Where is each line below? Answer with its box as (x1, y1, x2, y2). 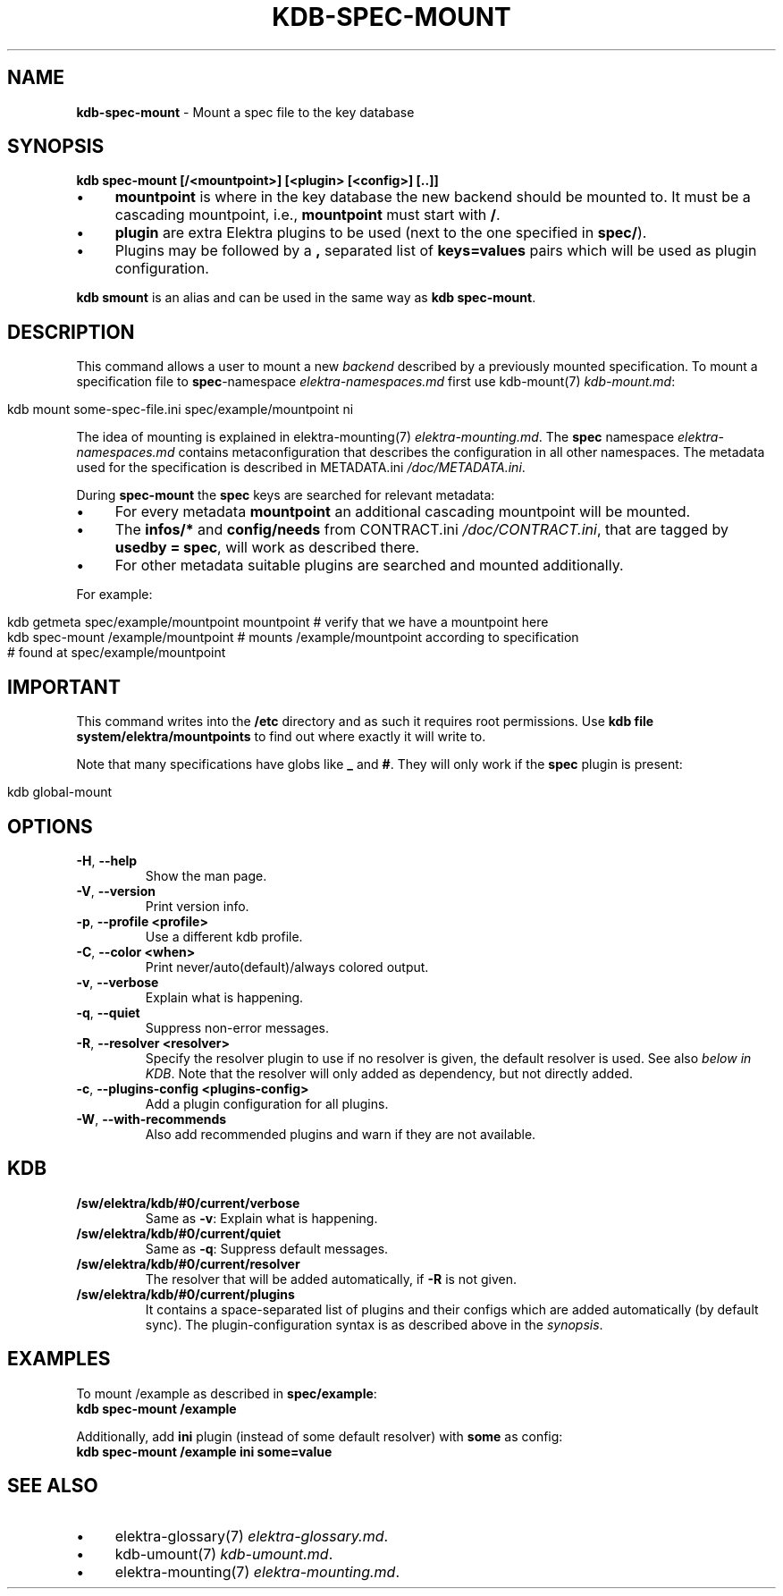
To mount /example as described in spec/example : (76, 1385, 377, 1401)
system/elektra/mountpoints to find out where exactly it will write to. (76, 729, 486, 745)
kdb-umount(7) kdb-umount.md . (114, 1544, 333, 1563)
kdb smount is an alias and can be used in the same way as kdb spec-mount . (76, 290, 536, 306)
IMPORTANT (7, 675, 121, 698)
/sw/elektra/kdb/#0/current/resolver (76, 1255, 300, 1271)
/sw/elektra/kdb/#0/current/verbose (76, 1195, 300, 1211)
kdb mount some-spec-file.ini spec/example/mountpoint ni (7, 401, 354, 418)
